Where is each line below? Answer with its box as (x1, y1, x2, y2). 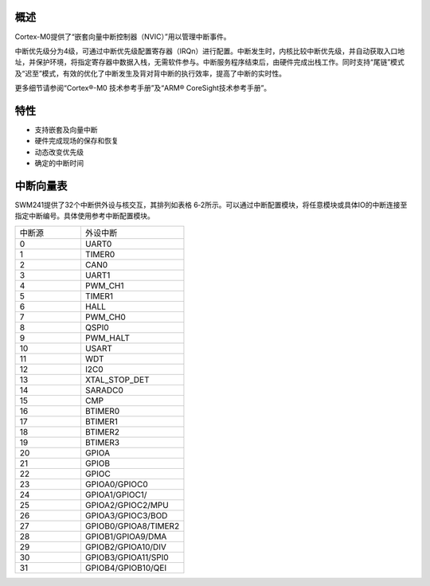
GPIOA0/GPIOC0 (84, 479, 149, 490)
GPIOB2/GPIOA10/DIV (84, 541, 167, 553)
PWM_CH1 (84, 279, 124, 291)
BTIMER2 (84, 426, 119, 437)
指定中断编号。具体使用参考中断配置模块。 (14, 211, 154, 221)
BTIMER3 (84, 436, 119, 447)
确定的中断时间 (34, 158, 84, 168)
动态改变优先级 (34, 147, 84, 157)
